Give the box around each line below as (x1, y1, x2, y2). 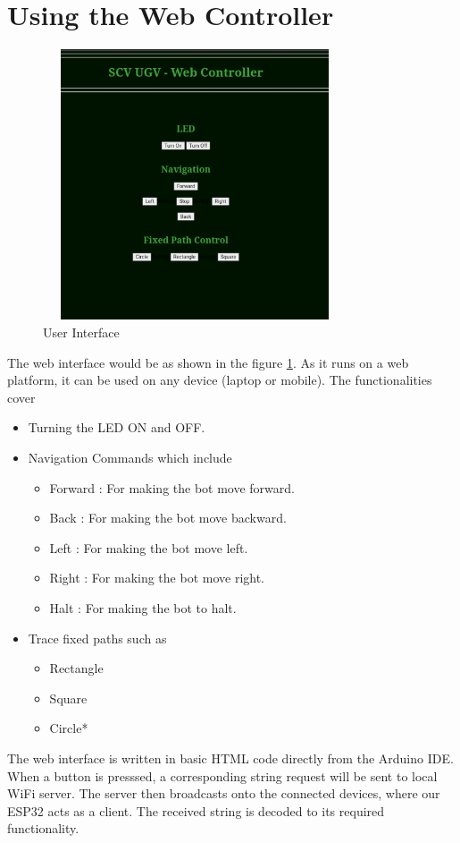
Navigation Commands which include (28, 448, 232, 467)
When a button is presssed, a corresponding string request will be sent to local (7, 766, 438, 785)
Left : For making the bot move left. (49, 538, 248, 557)
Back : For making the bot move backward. (49, 508, 287, 527)
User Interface (43, 323, 120, 342)
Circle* (49, 719, 88, 737)
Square (49, 688, 88, 707)
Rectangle (49, 659, 104, 677)
